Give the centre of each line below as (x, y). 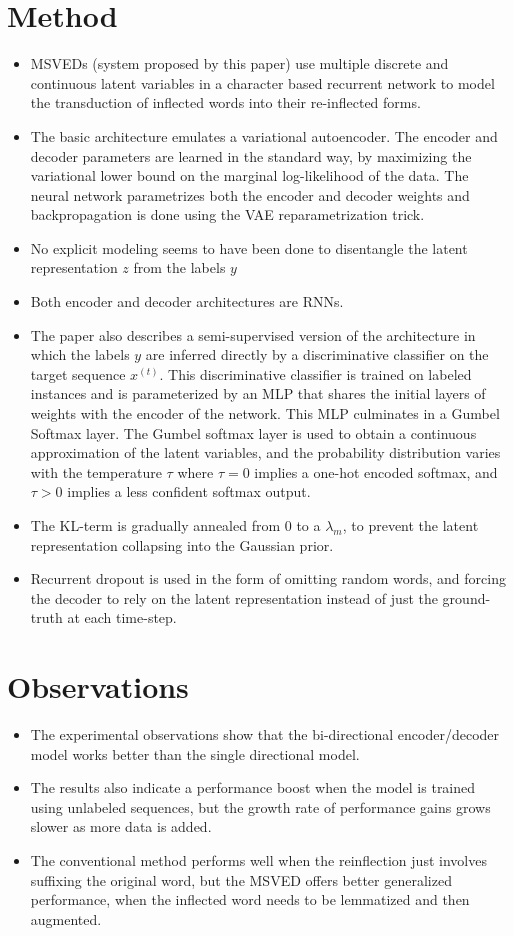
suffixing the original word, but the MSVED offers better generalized (241, 879)
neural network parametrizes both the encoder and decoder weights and (250, 194)
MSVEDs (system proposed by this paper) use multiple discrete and (239, 63)
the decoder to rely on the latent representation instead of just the (234, 597)
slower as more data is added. (121, 826)
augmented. (66, 918)
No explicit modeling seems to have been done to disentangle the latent (249, 247)
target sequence (78, 373)
